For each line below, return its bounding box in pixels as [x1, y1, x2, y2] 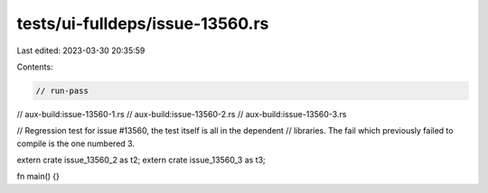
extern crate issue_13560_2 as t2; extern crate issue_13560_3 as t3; [16, 154, 266, 166]
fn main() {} [16, 171, 61, 182]
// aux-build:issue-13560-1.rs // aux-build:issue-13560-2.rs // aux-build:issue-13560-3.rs [16, 108, 347, 119]
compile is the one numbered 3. [16, 138, 136, 149]
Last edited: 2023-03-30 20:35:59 [16, 45, 145, 56]
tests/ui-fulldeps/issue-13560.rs [16, 14, 269, 33]
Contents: [16, 61, 53, 72]
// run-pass [35, 86, 89, 96]
